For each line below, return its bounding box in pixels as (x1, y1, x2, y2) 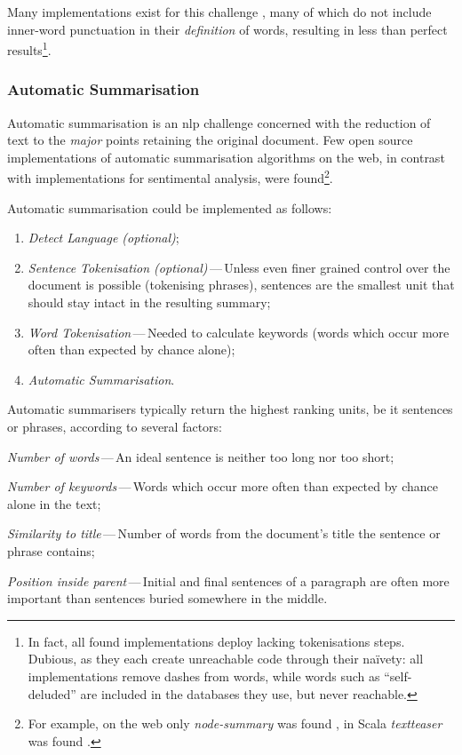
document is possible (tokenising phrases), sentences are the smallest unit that (28, 275, 455, 294)
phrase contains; (7, 542, 95, 560)
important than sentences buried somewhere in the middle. (7, 589, 328, 608)
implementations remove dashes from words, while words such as (28, 666, 380, 685)
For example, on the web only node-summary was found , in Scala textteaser (28, 714, 442, 733)
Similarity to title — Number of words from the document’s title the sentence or (7, 524, 441, 543)
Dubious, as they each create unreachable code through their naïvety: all (28, 649, 424, 668)
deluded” (28, 684, 76, 703)
